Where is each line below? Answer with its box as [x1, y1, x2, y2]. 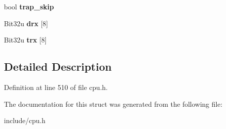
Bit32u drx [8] [4, 18, 48, 28]
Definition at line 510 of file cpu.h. [4, 82, 108, 92]
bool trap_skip [4, 1, 54, 11]
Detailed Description [4, 59, 112, 74]
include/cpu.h [4, 115, 46, 126]
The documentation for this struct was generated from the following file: [4, 98, 223, 109]
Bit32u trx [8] [4, 35, 47, 45]
